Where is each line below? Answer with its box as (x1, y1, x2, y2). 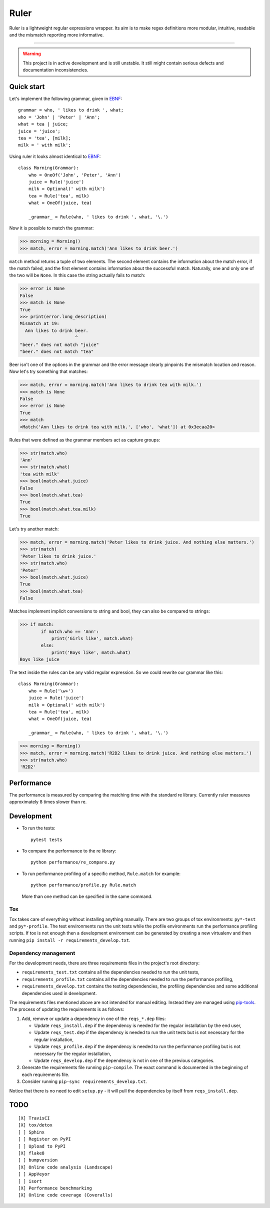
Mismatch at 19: (19, 320, 60, 326)
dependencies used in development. (21, 990, 97, 996)
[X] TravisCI (18, 1115, 50, 1121)
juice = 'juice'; (18, 128, 60, 134)
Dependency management (9, 949, 75, 956)
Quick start (9, 82, 45, 91)
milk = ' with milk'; (18, 142, 71, 148)
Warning (22, 50, 41, 57)
